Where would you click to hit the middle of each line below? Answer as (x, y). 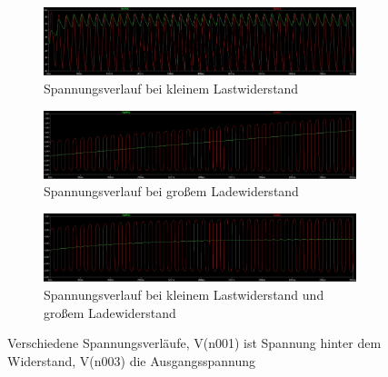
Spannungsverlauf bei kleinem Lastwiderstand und (184, 294)
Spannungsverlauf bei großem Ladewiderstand (171, 191)
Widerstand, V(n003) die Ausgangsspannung (131, 360)
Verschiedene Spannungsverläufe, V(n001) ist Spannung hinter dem (194, 343)
